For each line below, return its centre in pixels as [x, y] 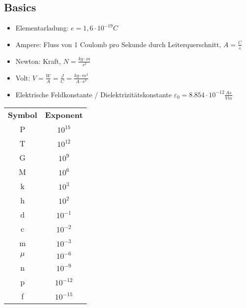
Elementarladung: [42, 28]
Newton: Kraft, [38, 61]
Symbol [23, 114]
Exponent [64, 114]
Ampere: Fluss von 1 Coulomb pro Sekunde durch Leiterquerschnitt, [118, 44]
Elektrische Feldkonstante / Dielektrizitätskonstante [94, 94]
